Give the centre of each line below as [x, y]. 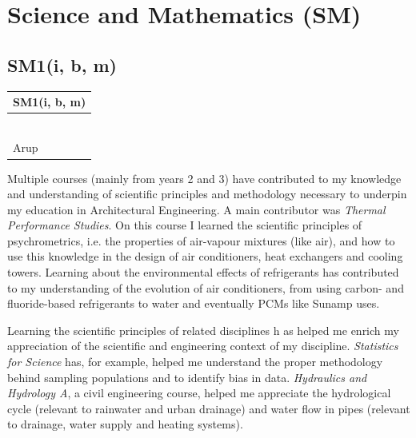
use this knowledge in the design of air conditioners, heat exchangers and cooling [205, 256]
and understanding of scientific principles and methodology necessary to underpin [207, 194]
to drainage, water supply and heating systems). [125, 424]
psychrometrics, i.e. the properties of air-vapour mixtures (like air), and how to [201, 240]
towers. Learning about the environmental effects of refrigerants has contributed [203, 272]
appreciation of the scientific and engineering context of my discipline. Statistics [203, 346]
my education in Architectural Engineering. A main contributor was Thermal [196, 209]
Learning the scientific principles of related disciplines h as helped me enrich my [203, 330]
